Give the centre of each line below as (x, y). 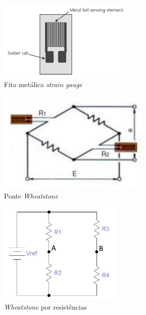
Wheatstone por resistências (46, 306)
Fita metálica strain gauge (43, 84)
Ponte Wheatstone (31, 195)
